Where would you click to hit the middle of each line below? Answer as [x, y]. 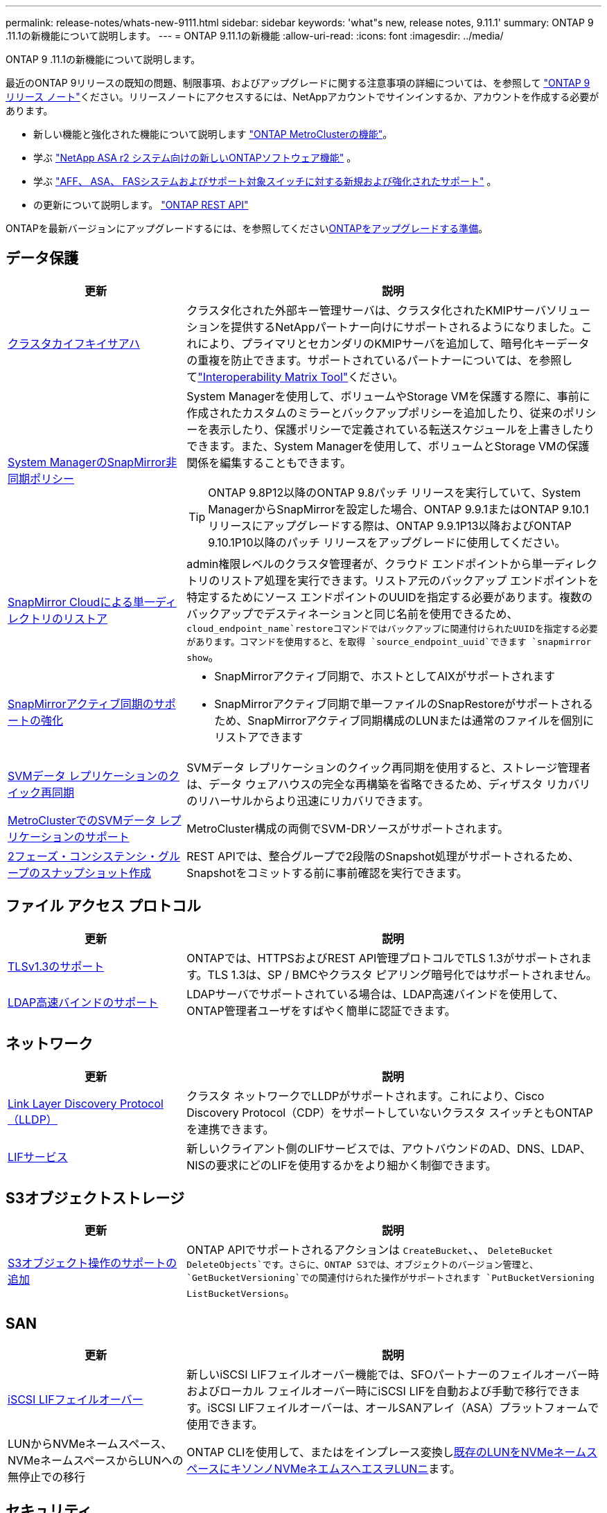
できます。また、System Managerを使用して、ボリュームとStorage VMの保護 [388, 446]
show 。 [203, 656]
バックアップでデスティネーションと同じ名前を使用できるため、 [352, 613]
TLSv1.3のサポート [56, 966]
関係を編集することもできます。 [269, 462]
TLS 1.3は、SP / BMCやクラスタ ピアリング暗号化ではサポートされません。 [402, 974]
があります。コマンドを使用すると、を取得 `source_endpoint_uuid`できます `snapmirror [389, 642]
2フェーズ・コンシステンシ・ [83, 856]
